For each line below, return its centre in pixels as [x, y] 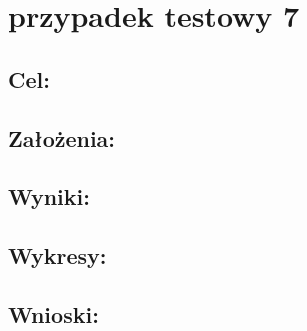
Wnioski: [53, 313]
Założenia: [62, 137]
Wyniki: [49, 196]
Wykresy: [57, 255]
